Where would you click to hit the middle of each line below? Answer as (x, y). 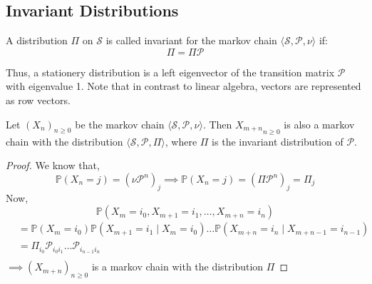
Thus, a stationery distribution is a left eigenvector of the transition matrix (170, 72)
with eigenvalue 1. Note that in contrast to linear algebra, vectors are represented (184, 86)
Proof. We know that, (53, 165)
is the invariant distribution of (278, 141)
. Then (217, 124)
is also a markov (319, 124)
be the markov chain (120, 124)
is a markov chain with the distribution (177, 267)
